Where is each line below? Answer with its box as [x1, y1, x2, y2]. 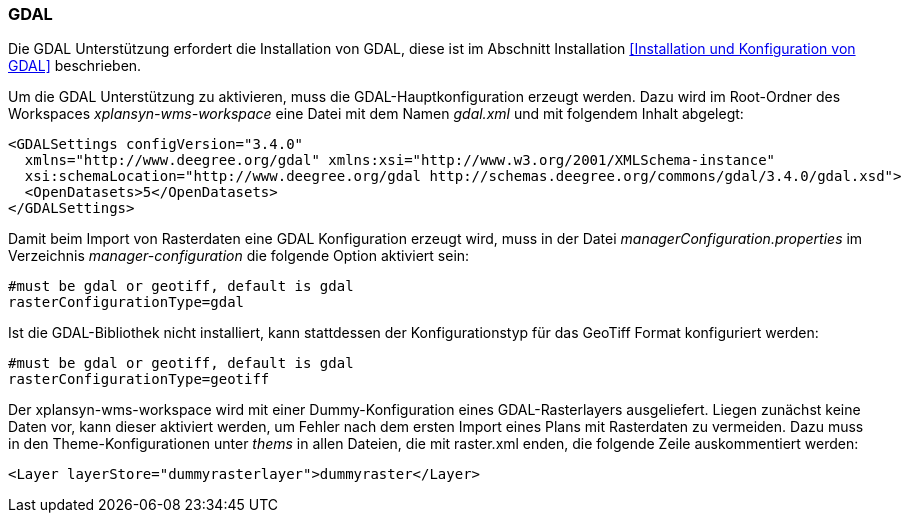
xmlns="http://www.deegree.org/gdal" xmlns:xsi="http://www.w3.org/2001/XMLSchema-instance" [24, 152, 776, 169]
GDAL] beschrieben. [8, 57, 142, 75]
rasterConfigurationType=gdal [8, 294, 245, 311]
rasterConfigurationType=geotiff [8, 371, 270, 388]
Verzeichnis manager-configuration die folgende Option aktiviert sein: [8, 247, 470, 265]
